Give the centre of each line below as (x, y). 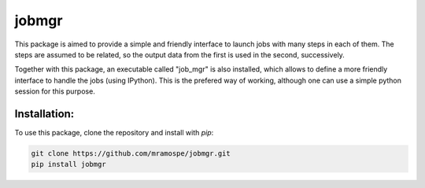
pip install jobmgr (68, 164)
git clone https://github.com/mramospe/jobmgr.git (131, 153)
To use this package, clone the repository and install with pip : (114, 133)
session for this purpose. (55, 91)
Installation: (44, 114)
